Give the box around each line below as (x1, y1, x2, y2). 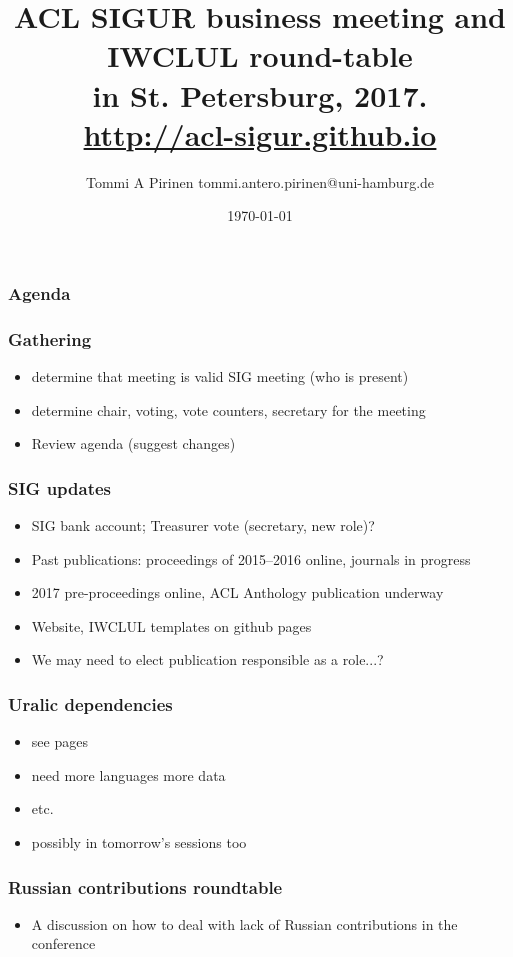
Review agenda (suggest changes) (31, 433, 236, 454)
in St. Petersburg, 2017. (92, 74, 428, 115)
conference (31, 933, 96, 954)
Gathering (8, 326, 92, 351)
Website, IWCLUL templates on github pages (31, 615, 312, 636)
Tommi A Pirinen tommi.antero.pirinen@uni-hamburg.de (85, 171, 435, 192)
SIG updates (8, 475, 112, 500)
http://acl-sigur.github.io (83, 113, 437, 154)
